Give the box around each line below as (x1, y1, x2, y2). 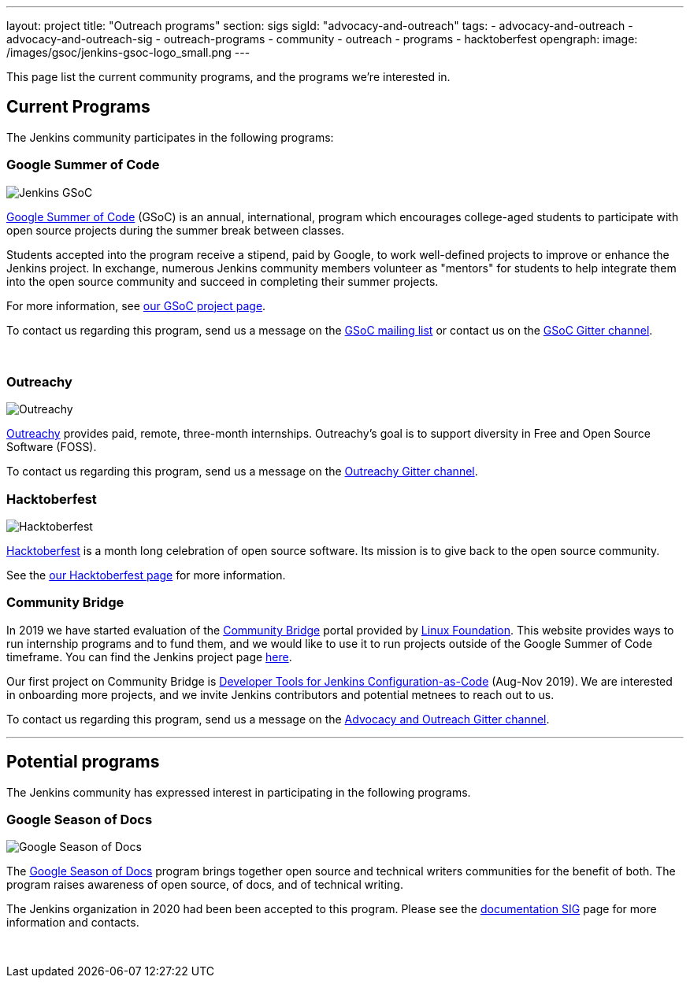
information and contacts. (6, 916, 139, 930)
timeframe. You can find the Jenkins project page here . (6, 649, 292, 664)
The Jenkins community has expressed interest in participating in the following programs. (6, 785, 471, 799)
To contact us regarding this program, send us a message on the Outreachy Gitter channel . (6, 464, 478, 479)
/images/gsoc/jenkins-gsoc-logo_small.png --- (6, 46, 250, 59)
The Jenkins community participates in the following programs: (6, 130, 334, 144)
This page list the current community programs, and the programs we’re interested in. (6, 70, 451, 83)
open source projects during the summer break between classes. (6, 223, 345, 237)
